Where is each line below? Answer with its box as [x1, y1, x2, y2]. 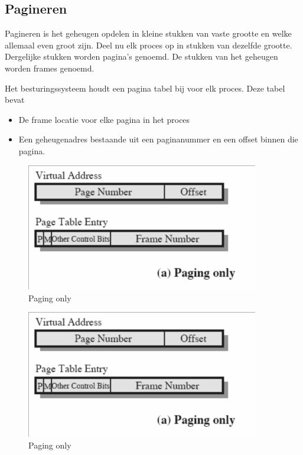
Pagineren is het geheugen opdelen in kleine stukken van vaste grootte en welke [5, 27, 292, 40]
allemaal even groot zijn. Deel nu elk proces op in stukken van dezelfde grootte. [5, 38, 292, 51]
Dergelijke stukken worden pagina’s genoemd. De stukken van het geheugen [5, 50, 278, 63]
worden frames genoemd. [5, 61, 95, 74]
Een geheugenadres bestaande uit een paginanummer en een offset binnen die [18, 133, 298, 145]
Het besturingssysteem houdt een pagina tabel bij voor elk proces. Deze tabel [5, 82, 285, 94]
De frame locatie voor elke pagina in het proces [18, 113, 190, 125]
